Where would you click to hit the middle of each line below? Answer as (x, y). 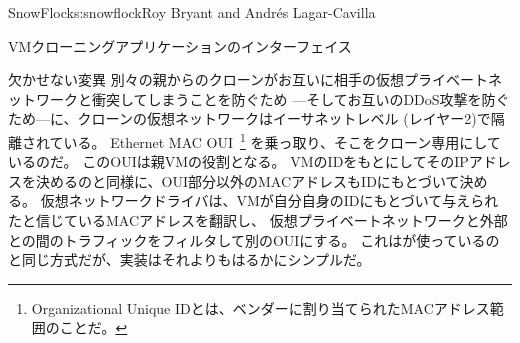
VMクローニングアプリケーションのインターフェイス (180, 45)
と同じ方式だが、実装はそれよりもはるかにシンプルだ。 (189, 259)
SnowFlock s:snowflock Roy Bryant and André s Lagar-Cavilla (192, 12)
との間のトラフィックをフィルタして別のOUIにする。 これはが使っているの (254, 239)
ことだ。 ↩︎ (93, 327)
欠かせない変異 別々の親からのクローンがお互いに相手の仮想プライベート (248, 79)
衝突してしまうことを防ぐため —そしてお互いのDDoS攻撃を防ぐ (300, 98)
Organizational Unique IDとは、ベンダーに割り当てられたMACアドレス (260, 307)
